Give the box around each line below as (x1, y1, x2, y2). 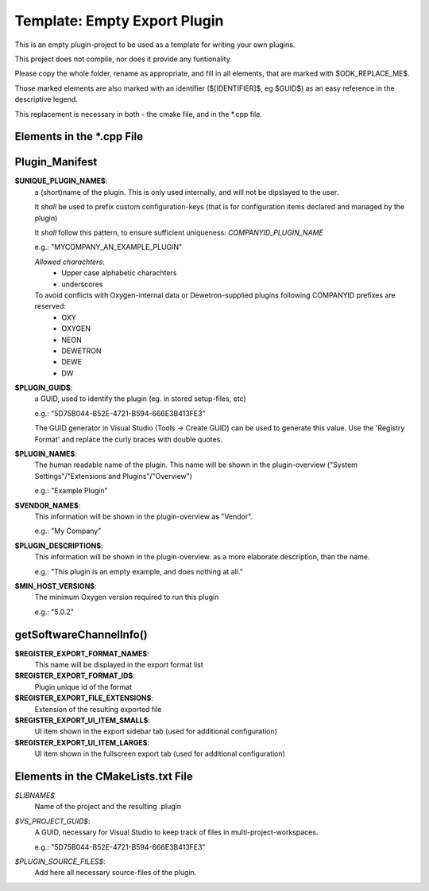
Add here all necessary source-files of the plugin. (34, 868, 197, 877)
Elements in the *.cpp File (14, 130, 143, 143)
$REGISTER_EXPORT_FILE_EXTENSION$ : (14, 693, 154, 703)
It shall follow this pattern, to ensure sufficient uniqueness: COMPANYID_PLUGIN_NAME (34, 228, 323, 237)
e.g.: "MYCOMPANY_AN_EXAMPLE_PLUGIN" (34, 243, 183, 252)
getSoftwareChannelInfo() (14, 628, 149, 641)
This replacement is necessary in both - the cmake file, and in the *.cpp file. (14, 109, 262, 119)
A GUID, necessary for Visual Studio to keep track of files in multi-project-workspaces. (34, 827, 319, 837)
